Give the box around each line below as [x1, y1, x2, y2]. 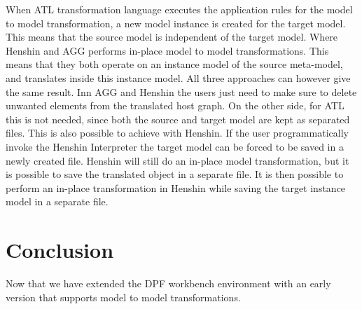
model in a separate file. [6, 194, 109, 209]
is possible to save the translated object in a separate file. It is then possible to [6, 167, 344, 181]
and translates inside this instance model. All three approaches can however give [6, 70, 351, 85]
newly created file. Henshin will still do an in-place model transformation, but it [6, 153, 349, 167]
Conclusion [6, 235, 114, 264]
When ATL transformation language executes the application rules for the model [6, 2, 353, 16]
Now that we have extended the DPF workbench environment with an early [6, 276, 331, 291]
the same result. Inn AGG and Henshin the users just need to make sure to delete [6, 84, 357, 99]
